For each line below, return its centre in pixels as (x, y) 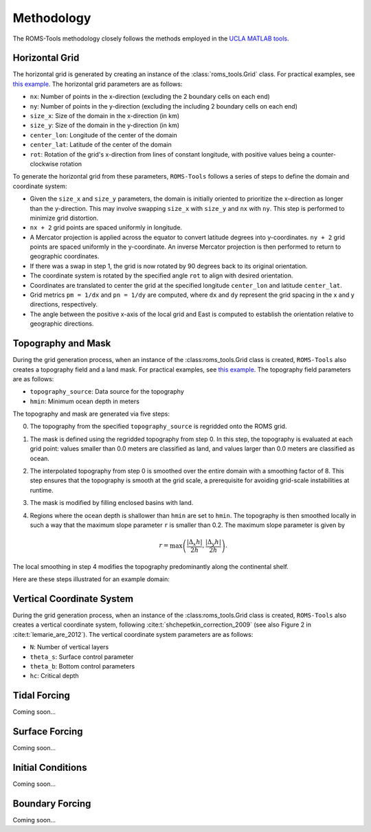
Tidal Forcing (41, 696)
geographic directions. (62, 324)
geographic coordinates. (65, 256)
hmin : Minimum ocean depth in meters (85, 401)
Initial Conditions (50, 767)
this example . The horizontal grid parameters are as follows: (98, 84)
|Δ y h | (213, 543)
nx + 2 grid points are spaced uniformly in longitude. (106, 227)
